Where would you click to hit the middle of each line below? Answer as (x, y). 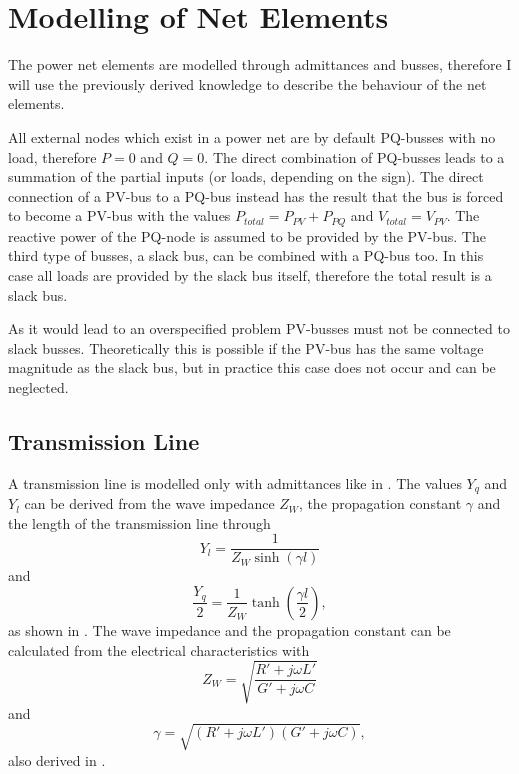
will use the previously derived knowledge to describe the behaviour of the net (247, 83)
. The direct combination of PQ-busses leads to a (354, 156)
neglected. (38, 386)
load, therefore (52, 156)
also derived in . (57, 759)
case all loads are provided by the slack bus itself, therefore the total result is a (250, 274)
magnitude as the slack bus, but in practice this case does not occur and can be (252, 367)
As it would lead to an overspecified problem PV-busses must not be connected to (259, 328)
